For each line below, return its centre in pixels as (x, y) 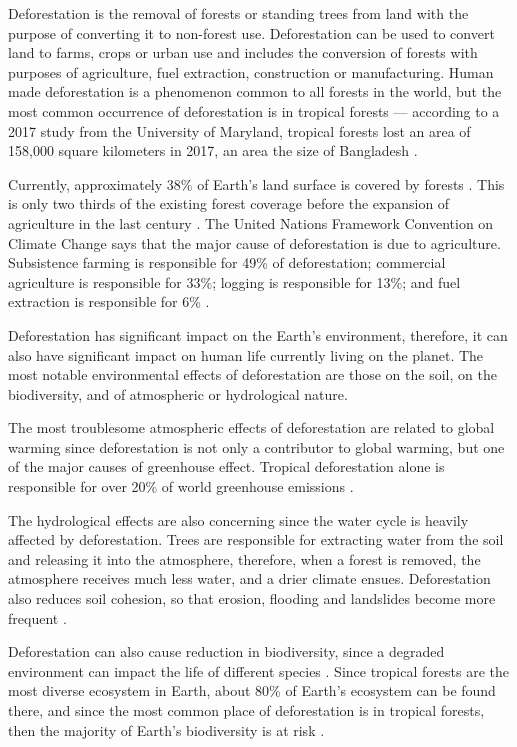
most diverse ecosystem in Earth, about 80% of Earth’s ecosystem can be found (252, 690)
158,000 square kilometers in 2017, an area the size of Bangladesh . (213, 150)
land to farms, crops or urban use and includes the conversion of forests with (243, 52)
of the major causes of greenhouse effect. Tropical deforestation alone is (226, 466)
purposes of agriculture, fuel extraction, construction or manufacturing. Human (251, 71)
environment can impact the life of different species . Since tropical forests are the (258, 670)
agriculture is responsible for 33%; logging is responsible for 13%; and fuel (234, 281)
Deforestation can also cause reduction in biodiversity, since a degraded (226, 651)
